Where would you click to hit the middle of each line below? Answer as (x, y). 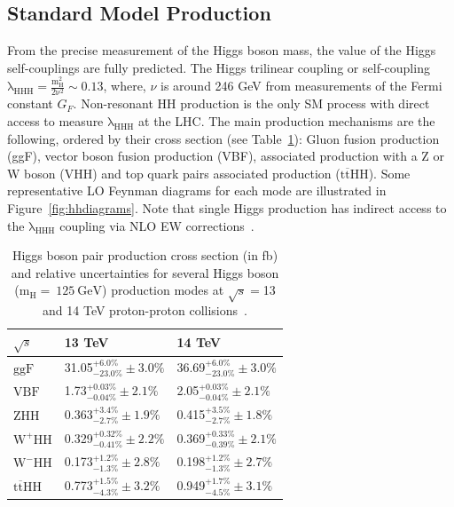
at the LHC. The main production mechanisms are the (287, 121)
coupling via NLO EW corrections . (157, 225)
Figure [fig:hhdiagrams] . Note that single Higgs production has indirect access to (227, 207)
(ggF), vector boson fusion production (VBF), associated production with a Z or (226, 156)
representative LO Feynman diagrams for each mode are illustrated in (197, 190)
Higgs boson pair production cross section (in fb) (145, 255)
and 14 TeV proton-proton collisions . (145, 310)
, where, (125, 86)
